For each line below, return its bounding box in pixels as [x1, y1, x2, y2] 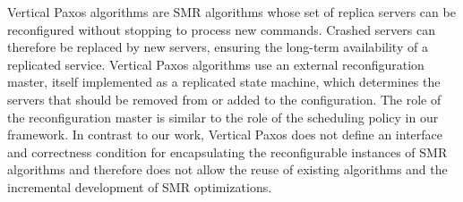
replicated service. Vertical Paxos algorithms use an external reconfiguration [7, 55, 424, 73]
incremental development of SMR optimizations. [7, 177, 272, 196]
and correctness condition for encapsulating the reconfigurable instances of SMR [7, 142, 448, 161]
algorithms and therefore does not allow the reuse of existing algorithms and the [7, 160, 448, 179]
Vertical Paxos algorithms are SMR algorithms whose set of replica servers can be [7, 3, 456, 21]
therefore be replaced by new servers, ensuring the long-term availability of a [7, 38, 428, 56]
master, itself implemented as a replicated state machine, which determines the [7, 72, 441, 91]
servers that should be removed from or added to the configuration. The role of [7, 89, 442, 108]
